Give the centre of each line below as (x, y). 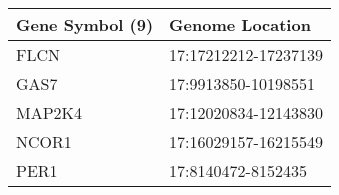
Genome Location (240, 24)
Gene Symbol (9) (85, 24)
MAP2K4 (49, 112)
